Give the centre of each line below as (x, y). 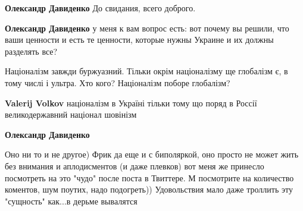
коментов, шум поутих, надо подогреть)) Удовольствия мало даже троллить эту (149, 189)
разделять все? (31, 51)
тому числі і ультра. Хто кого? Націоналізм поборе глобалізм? (118, 82)
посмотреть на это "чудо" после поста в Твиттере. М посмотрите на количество (149, 177)
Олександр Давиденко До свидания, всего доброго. (100, 8)
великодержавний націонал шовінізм (71, 114)
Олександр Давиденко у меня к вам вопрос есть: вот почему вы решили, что (147, 28)
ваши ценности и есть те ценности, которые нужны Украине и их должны (139, 40)
